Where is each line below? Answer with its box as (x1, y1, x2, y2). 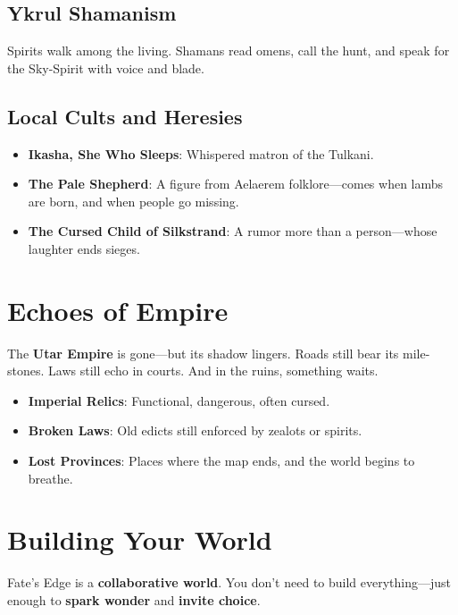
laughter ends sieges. (28, 239, 140, 257)
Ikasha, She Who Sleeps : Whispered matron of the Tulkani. (28, 144, 374, 163)
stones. (7, 361, 45, 380)
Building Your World (7, 521, 272, 558)
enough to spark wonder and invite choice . (7, 590, 261, 609)
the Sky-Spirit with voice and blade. (7, 58, 204, 77)
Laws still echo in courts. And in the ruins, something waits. (48, 361, 379, 380)
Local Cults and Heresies (7, 102, 243, 130)
